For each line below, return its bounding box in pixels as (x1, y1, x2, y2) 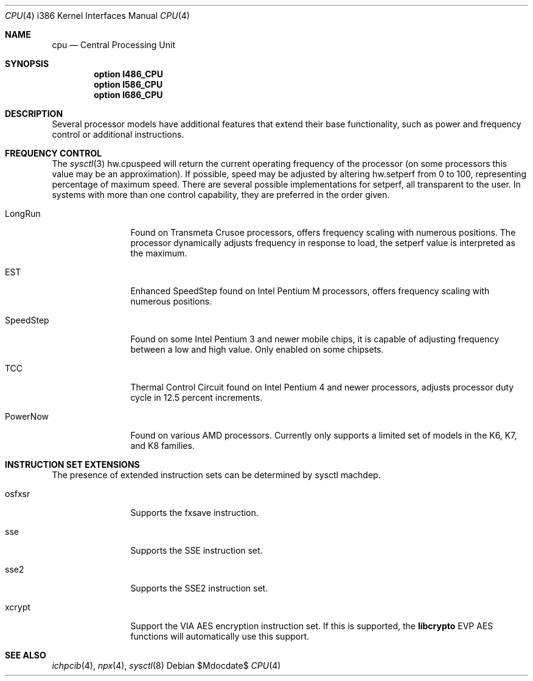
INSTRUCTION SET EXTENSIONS (5, 459, 140, 470)
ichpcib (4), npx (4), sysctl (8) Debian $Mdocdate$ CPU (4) (52, 660, 281, 671)
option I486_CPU (94, 69, 163, 79)
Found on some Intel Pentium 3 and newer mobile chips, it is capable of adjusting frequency (130, 334, 499, 344)
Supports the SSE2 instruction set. (130, 583, 268, 593)
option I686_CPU (94, 90, 163, 100)
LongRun (5, 208, 41, 219)
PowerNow (5, 411, 49, 422)
